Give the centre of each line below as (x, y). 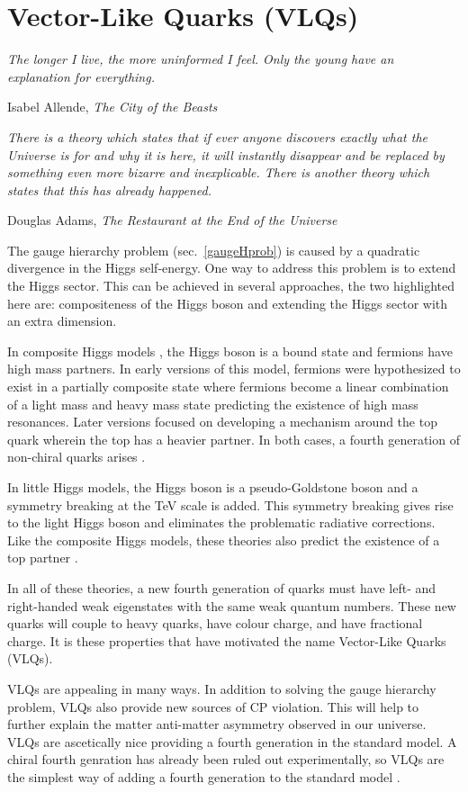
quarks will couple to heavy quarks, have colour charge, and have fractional (215, 623)
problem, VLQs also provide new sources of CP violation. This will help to (213, 706)
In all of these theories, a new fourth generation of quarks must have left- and (222, 587)
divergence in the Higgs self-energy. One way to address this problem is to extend (232, 268)
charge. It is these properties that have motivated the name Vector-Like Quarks (227, 640)
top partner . (43, 558)
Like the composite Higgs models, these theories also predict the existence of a (224, 540)
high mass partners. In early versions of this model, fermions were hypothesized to (234, 369)
